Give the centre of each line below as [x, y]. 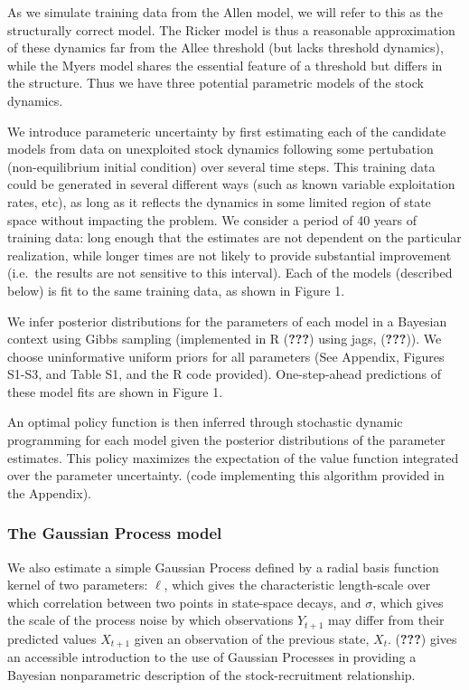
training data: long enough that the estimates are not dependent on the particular [234, 237]
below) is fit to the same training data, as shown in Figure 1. [176, 290]
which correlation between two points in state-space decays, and [184, 602]
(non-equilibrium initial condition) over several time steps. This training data [221, 166]
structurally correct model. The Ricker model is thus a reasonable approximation [231, 29]
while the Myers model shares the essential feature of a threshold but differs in [225, 65]
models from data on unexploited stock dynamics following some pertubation [220, 149]
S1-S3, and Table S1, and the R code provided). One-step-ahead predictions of [224, 374]
